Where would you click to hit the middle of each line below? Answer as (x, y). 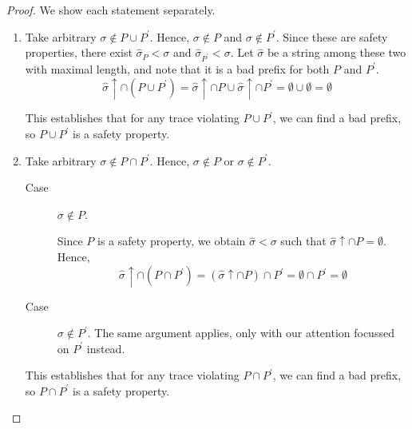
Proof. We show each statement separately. (111, 10)
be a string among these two (337, 52)
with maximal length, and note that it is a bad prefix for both (177, 68)
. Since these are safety (332, 36)
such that (303, 241)
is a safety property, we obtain (172, 241)
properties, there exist (79, 52)
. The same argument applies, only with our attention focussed (241, 333)
